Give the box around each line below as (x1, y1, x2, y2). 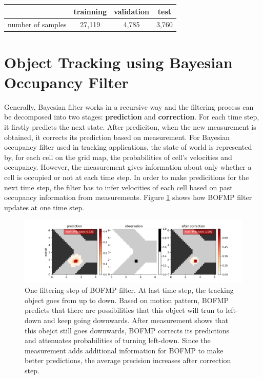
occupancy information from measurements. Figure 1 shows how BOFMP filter (4, 192, 252, 203)
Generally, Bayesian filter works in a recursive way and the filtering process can (4, 101, 254, 112)
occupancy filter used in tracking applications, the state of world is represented (4, 142, 252, 152)
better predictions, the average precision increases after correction (25, 355, 231, 366)
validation (114, 6, 149, 16)
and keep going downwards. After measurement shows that (43, 315, 229, 326)
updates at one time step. (4, 202, 85, 212)
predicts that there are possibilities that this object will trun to (25, 305, 224, 315)
